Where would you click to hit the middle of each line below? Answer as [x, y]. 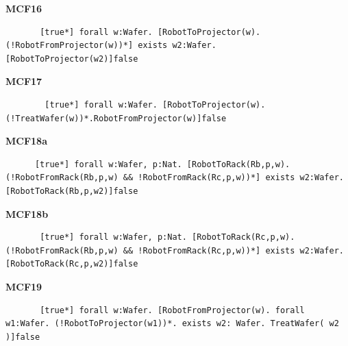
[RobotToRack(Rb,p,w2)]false [72, 191]
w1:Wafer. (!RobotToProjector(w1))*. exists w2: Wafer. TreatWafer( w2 [172, 324]
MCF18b [27, 213]
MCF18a [26, 141]
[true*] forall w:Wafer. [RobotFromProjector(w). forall [172, 310]
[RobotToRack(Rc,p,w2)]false [72, 264]
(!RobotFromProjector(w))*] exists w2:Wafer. [111, 46]
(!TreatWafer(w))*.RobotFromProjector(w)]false [116, 118]
